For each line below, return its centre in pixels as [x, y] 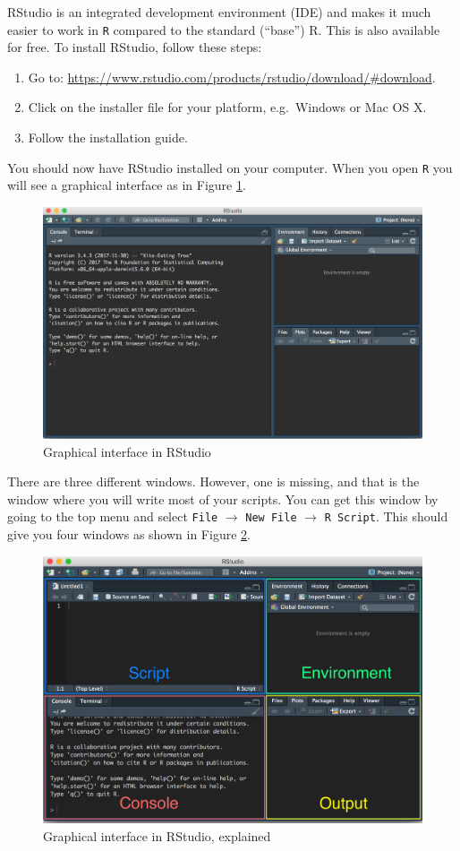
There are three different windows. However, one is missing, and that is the [213, 481]
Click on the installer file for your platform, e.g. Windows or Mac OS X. [227, 107]
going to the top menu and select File [113, 516]
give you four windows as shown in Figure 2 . [129, 533]
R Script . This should [386, 516]
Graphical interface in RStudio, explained [157, 835]
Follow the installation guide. [108, 138]
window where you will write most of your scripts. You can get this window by [223, 499]
